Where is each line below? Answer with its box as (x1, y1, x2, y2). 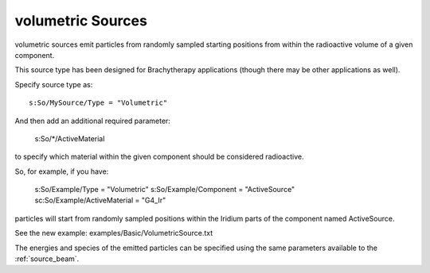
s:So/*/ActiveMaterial (34, 133, 105, 143)
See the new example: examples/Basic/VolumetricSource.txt (14, 229, 213, 238)
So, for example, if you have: (14, 167, 109, 176)
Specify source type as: (14, 79, 93, 89)
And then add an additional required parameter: (14, 116, 171, 125)
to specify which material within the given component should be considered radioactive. (14, 152, 304, 162)
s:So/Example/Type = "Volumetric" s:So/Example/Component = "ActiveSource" (34, 185, 295, 194)
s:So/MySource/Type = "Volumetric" (29, 98, 168, 107)
